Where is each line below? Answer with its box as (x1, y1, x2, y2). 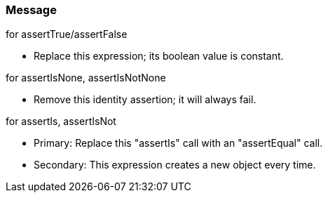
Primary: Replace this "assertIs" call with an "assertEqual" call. (34, 137, 323, 150)
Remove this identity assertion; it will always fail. (34, 93, 257, 106)
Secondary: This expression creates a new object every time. (34, 159, 316, 171)
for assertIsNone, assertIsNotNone (6, 72, 166, 84)
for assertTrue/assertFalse (6, 28, 128, 41)
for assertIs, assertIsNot (6, 115, 116, 128)
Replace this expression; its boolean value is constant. (34, 50, 284, 62)
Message (6, 3, 57, 17)
